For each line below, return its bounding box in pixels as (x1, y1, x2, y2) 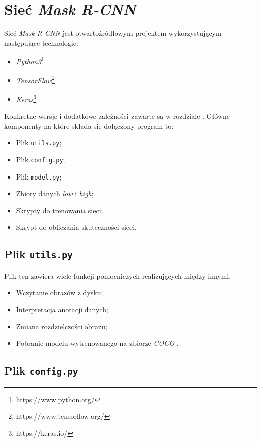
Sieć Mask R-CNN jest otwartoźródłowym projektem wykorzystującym (4, 28, 222, 38)
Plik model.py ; (16, 171, 62, 182)
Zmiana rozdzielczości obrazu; (16, 321, 107, 331)
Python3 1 (16, 55, 44, 66)
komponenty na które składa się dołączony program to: (4, 120, 174, 131)
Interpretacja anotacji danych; (16, 304, 108, 314)
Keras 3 (16, 92, 37, 104)
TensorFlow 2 (16, 73, 55, 85)
